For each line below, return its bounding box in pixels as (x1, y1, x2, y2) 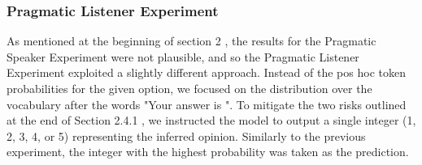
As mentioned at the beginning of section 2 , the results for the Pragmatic (7, 32, 376, 49)
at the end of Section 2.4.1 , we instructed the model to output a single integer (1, (7, 112, 416, 129)
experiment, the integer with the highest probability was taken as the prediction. (7, 143, 409, 160)
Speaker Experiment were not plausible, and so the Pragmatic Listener (7, 48, 359, 65)
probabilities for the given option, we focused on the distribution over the (7, 80, 372, 96)
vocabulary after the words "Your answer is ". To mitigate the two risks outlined (7, 95, 407, 112)
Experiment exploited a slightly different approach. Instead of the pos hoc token (7, 64, 406, 81)
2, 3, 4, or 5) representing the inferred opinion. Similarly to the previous (7, 127, 366, 144)
